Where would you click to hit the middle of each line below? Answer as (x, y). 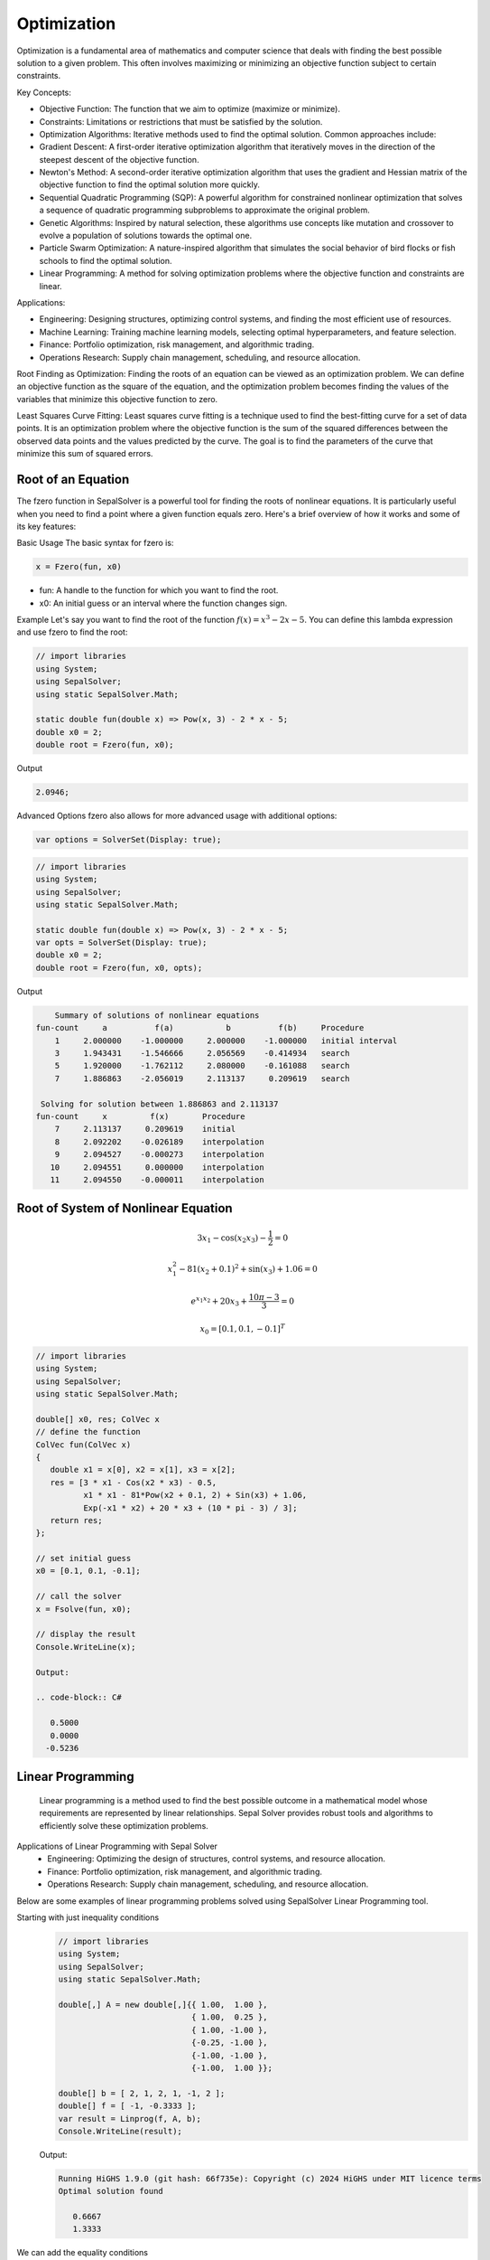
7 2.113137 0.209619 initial (145, 1129)
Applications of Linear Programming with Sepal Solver (117, 1846)
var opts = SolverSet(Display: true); (121, 943)
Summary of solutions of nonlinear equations (157, 1015)
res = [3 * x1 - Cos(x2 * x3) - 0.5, (133, 1482)
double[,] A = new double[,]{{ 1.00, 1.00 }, (163, 2004)
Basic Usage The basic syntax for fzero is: (95, 543)
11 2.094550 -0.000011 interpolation (157, 1179)
